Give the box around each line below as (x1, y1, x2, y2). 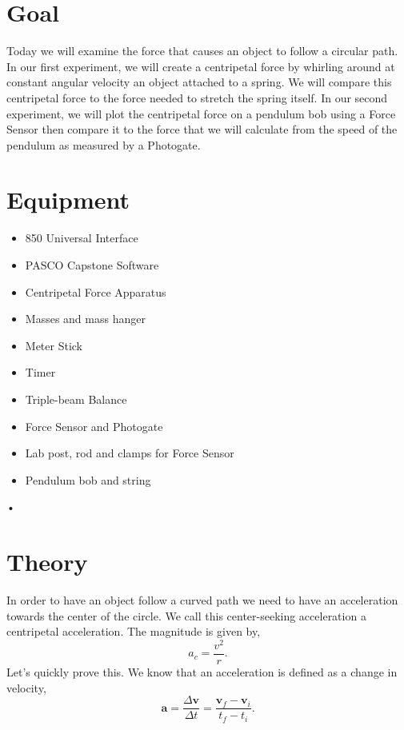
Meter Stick (25, 337, 83, 353)
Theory (6, 545, 88, 578)
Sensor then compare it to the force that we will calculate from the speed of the (6, 121, 398, 138)
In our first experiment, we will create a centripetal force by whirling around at (6, 58, 395, 74)
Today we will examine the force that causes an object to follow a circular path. (6, 42, 398, 59)
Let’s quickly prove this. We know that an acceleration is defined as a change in (6, 663, 398, 680)
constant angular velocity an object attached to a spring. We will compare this (6, 74, 392, 90)
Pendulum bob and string (25, 471, 151, 488)
